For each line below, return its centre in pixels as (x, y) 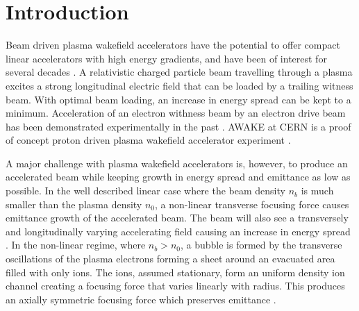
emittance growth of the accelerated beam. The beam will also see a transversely (177, 218)
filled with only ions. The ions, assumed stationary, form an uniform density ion (175, 272)
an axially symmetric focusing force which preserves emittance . (141, 299)
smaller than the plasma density (74, 204)
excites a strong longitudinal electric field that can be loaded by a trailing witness (179, 85)
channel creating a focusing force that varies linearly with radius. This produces (175, 286)
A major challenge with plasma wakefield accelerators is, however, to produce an (177, 163)
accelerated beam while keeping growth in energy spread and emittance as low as (178, 177)
